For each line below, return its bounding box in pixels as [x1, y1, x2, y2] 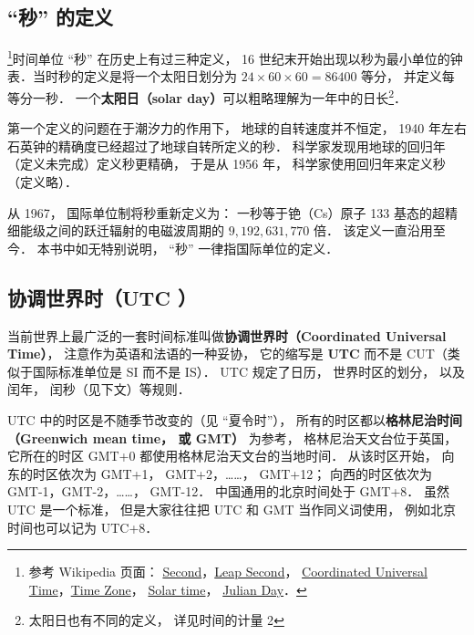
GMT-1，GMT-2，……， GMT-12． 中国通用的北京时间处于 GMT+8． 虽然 [7, 482, 450, 501]
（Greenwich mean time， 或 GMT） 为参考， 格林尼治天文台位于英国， [7, 428, 458, 447]
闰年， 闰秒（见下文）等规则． [7, 380, 191, 399]
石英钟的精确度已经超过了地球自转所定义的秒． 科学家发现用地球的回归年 [7, 136, 446, 155]
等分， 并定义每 [361, 67, 455, 86]
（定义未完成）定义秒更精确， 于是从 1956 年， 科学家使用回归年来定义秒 [7, 154, 446, 173]
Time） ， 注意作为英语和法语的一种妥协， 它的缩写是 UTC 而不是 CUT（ [7, 344, 448, 363]
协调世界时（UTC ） [7, 283, 197, 311]
